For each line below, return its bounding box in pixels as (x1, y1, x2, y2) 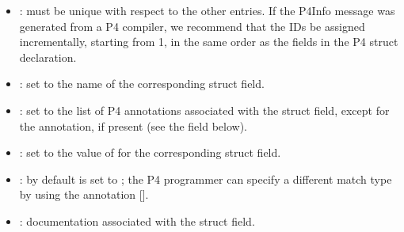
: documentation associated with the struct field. (19, 212, 255, 229)
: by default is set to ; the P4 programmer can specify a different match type (19, 170, 392, 187)
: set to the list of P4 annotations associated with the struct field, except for (19, 101, 390, 118)
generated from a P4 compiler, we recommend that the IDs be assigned (19, 17, 365, 34)
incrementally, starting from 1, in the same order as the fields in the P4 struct (19, 33, 398, 50)
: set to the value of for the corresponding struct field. (19, 144, 281, 161)
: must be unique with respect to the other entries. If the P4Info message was (19, 2, 395, 18)
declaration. (19, 48, 77, 65)
